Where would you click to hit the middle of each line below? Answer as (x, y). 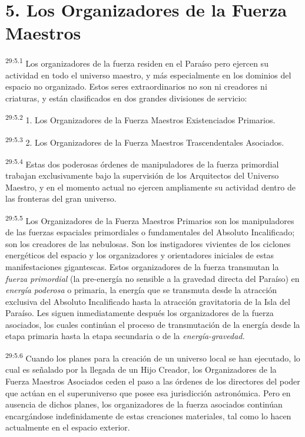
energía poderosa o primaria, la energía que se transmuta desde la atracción (141, 290)
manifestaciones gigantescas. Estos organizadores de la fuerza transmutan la (142, 266)
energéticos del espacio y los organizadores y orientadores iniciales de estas (140, 255)
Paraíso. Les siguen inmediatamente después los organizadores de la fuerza (140, 313)
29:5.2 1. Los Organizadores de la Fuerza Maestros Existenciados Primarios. (140, 119)
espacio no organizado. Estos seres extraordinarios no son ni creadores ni (136, 86)
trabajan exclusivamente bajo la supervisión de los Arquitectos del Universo (142, 175)
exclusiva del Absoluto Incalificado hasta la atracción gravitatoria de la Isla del (148, 301)
